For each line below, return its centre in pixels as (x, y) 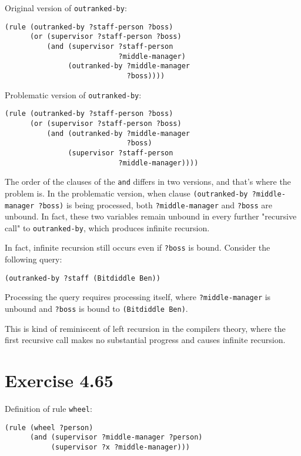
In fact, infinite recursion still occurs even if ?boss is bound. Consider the (138, 247)
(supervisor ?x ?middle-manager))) (120, 447)
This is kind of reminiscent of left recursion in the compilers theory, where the (145, 328)
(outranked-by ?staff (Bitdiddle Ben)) (83, 278)
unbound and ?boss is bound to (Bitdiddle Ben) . (96, 308)
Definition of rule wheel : (49, 408)
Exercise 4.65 (59, 380)
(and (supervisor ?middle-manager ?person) (116, 437)
